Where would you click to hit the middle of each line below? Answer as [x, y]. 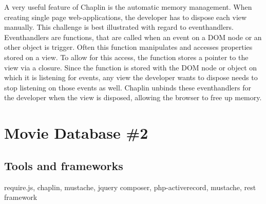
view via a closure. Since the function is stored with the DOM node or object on [131, 67]
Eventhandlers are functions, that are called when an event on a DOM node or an [133, 37]
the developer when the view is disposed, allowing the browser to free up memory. [133, 97]
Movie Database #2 [76, 133]
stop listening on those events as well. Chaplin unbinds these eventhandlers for [128, 87]
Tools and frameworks [64, 165]
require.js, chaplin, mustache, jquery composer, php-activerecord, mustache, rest [130, 187]
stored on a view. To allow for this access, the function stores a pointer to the [126, 57]
